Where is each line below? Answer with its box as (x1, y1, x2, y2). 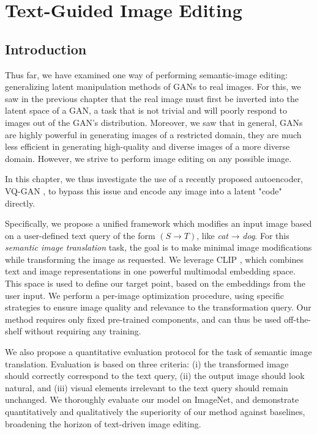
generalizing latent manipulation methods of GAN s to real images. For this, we (5, 80, 301, 93)
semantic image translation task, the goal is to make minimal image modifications (5, 241, 312, 254)
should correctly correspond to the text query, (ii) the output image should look (5, 369, 305, 382)
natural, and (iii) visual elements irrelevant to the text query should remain (5, 381, 288, 394)
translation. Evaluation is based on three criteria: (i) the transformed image (5, 357, 289, 370)
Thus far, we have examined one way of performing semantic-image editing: (5, 68, 288, 81)
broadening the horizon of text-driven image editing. (5, 417, 201, 430)
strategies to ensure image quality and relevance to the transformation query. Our (5, 301, 311, 314)
